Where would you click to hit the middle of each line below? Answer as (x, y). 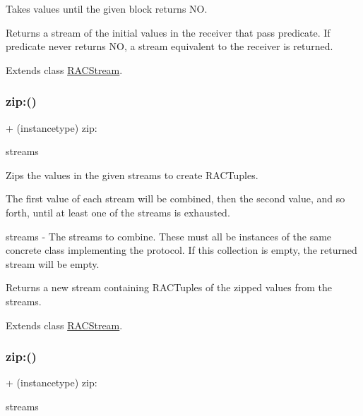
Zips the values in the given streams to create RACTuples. (132, 175)
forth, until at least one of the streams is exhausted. (118, 212)
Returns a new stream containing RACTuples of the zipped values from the (169, 287)
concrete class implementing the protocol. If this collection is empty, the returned (181, 250)
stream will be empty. (53, 263)
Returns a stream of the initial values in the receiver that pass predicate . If (168, 32)
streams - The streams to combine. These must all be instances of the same (169, 236)
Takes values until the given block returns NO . (107, 8)
